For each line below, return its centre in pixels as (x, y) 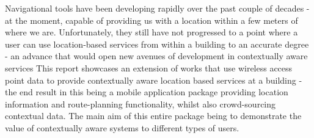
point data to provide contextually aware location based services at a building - (154, 80)
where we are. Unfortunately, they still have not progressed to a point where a (152, 32)
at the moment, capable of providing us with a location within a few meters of (152, 20)
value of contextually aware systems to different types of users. (122, 127)
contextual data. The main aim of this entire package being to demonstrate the (153, 116)
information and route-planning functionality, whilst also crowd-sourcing (141, 103)
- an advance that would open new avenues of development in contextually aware (156, 56)
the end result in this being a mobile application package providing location (147, 92)
